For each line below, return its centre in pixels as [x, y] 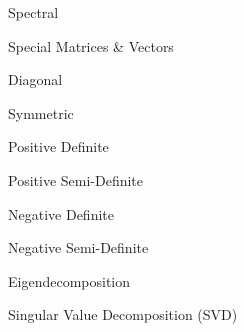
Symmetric [41, 112]
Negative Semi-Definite [78, 247]
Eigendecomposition [69, 280]
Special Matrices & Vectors [91, 45]
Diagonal [35, 79]
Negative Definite [61, 213]
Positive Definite [58, 146]
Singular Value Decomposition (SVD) [123, 314]
